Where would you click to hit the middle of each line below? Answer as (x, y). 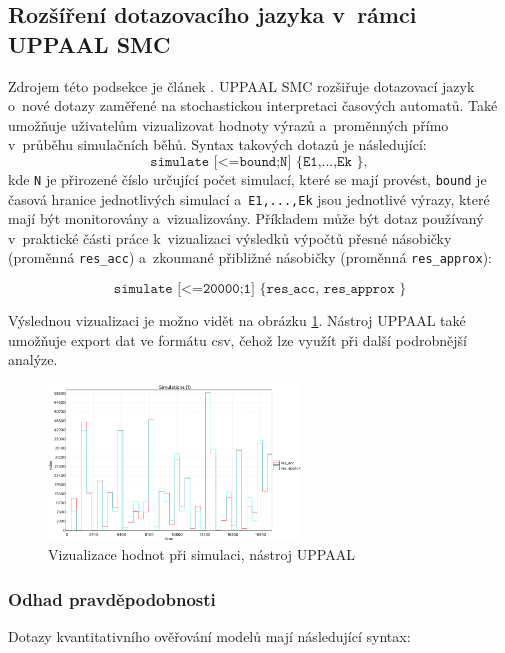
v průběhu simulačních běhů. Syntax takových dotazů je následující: (217, 144)
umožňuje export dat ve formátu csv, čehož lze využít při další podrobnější (237, 339)
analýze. (33, 359)
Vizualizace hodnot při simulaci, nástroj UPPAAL (201, 554)
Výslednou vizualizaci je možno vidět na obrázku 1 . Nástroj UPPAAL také (237, 320)
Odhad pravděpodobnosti (112, 599)
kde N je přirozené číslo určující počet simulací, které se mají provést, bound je (247, 178)
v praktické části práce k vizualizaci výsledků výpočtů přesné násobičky (230, 237)
